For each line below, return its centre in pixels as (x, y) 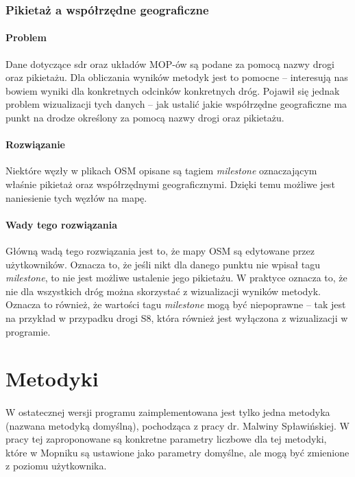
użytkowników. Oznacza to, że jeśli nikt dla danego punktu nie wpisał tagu (163, 264)
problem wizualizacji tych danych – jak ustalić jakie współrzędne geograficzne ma (176, 104)
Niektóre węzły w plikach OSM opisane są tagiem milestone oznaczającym (161, 171)
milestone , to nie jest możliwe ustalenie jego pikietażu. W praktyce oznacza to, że (176, 278)
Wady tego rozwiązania (62, 224)
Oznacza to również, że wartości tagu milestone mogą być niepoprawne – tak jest (176, 304)
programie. (28, 331)
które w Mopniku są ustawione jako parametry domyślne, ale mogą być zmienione (177, 452)
